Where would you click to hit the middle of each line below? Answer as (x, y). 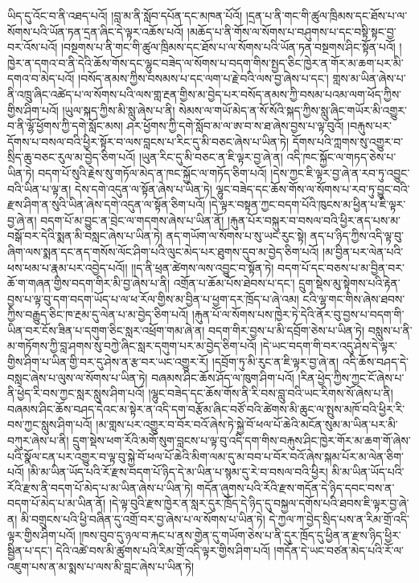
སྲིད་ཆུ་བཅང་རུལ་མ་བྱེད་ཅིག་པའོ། (72, 157)
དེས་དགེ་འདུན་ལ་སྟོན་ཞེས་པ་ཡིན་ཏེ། (144, 188)
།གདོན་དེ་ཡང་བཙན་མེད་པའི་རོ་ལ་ (339, 550)
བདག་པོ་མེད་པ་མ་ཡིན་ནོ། (57, 503)
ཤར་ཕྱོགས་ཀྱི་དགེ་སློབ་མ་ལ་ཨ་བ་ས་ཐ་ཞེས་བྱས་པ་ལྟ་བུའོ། (235, 126)
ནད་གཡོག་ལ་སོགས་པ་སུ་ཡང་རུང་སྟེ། (236, 236)
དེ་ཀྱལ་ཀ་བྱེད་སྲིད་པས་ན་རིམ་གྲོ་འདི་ (339, 519)
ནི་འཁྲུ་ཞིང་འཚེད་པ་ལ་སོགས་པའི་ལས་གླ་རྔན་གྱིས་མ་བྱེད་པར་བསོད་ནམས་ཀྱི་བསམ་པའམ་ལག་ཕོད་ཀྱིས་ (205, 94)
